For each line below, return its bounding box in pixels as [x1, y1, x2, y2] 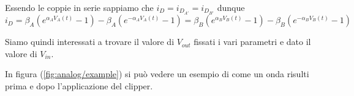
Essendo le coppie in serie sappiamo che [5, 1, 154, 13]
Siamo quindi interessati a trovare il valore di [5, 35, 175, 48]
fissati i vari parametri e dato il [194, 35, 311, 48]
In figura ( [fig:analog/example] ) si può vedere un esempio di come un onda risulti [5, 67, 309, 80]
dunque [217, 1, 245, 13]
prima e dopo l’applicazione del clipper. [5, 79, 153, 92]
